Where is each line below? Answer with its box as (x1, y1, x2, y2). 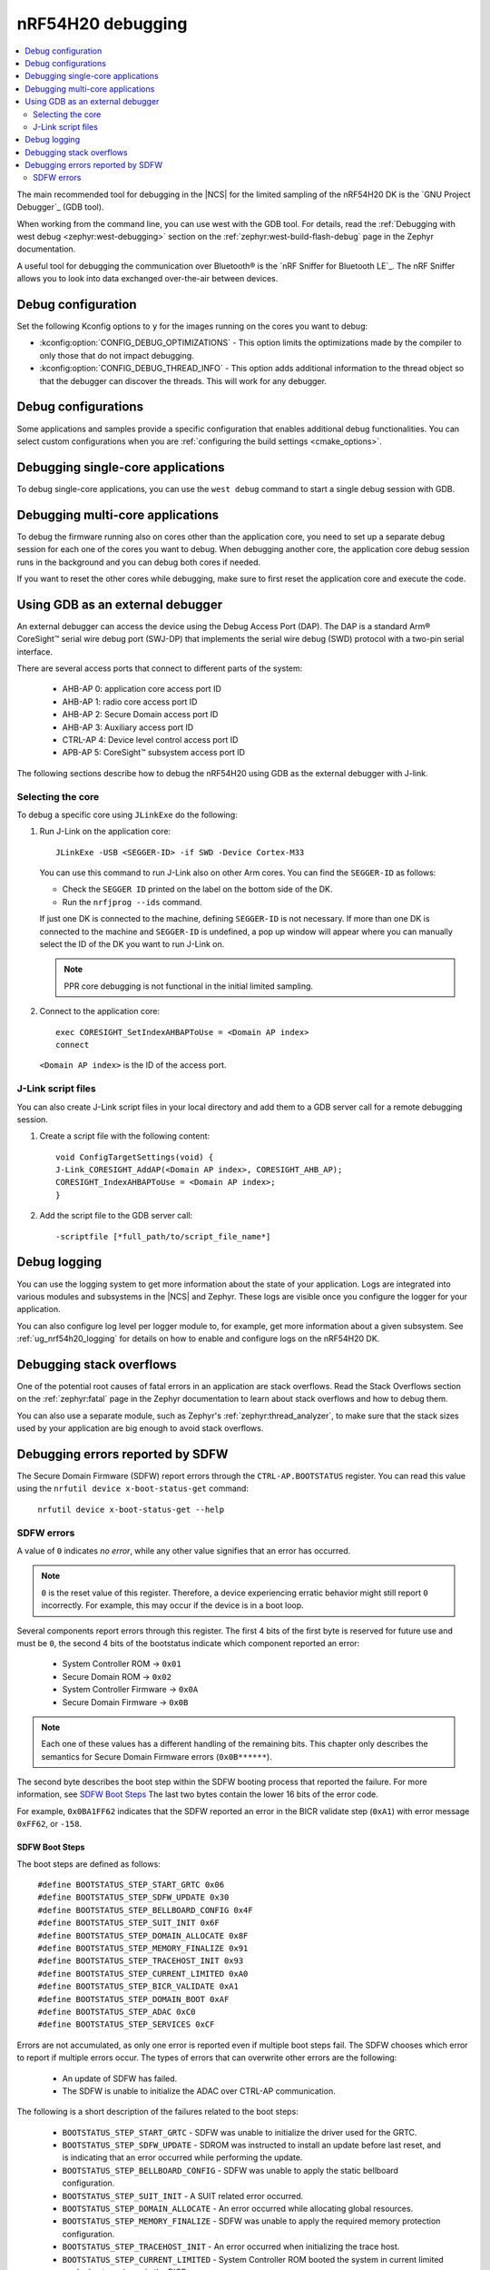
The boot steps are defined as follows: (16, 1858, 161, 1870)
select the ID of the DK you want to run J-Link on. (39, 939, 225, 950)
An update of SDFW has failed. (62, 2073, 178, 2084)
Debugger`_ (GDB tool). (16, 202, 104, 212)
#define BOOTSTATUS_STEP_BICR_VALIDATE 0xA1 (37, 1981, 240, 1992)
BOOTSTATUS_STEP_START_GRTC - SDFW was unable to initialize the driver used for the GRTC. (62, 2127, 417, 2137)
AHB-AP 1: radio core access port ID (62, 696, 198, 707)
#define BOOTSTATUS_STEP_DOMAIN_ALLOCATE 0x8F (37, 1930, 249, 1940)
